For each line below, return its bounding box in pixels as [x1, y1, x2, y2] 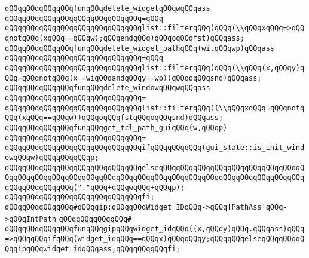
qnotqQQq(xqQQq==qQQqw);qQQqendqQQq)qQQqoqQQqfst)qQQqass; [5, 33, 244, 42]
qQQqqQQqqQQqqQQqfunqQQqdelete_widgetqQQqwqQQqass [5, 4, 210, 13]
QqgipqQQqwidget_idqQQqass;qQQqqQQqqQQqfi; [5, 244, 180, 253]
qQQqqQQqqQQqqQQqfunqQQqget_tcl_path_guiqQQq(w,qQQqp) [5, 123, 228, 132]
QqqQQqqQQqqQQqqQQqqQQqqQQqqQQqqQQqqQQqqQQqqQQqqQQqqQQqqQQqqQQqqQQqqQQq [5, 173, 305, 182]
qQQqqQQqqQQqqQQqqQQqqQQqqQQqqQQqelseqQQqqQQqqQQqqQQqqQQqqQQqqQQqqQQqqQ [5, 163, 305, 172]
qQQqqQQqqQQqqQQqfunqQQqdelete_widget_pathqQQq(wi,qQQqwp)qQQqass [5, 44, 275, 53]
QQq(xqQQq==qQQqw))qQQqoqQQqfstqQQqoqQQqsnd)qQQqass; [5, 113, 224, 122]
